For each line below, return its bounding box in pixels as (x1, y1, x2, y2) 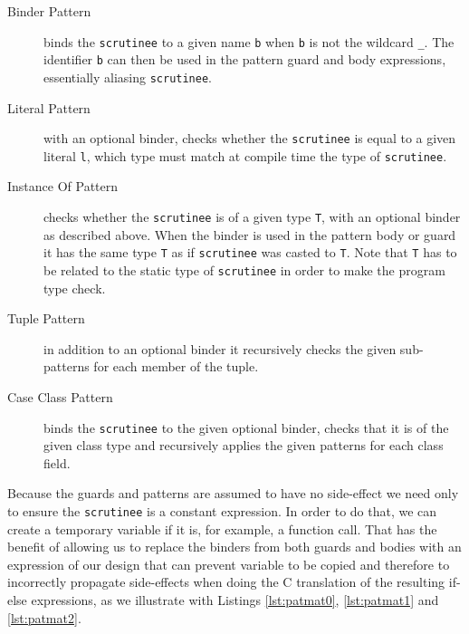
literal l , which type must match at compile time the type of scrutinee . (43, 146, 447, 165)
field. (43, 453, 71, 472)
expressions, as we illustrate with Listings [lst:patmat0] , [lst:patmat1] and (31, 591, 439, 610)
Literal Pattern (7, 98, 91, 117)
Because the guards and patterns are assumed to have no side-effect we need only (7, 484, 459, 503)
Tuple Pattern (7, 309, 85, 328)
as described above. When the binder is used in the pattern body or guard (43, 225, 456, 244)
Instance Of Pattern (7, 177, 119, 196)
